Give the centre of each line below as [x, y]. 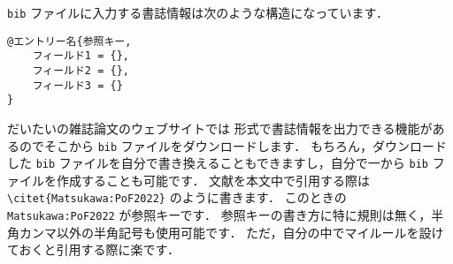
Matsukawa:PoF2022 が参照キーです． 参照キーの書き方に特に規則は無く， [219, 215]
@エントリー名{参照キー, [69, 41]
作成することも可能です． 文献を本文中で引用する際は [213, 180]
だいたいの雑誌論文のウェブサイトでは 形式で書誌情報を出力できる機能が [220, 128]
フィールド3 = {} [77, 85]
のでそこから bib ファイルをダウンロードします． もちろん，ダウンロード [233, 145]
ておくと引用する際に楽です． [94, 249]
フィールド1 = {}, [81, 56]
